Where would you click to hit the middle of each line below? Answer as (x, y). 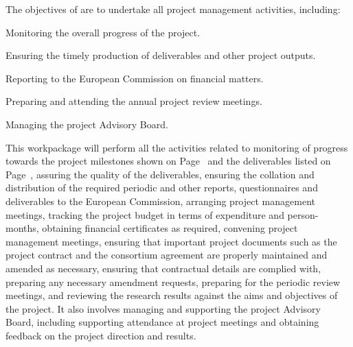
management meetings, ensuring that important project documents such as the (171, 241)
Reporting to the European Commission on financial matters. (135, 78)
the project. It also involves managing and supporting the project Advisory (163, 308)
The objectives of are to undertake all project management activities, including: (173, 9)
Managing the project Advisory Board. (87, 124)
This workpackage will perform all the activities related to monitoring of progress (177, 147)
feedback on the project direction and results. (101, 335)
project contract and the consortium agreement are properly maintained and (167, 255)
